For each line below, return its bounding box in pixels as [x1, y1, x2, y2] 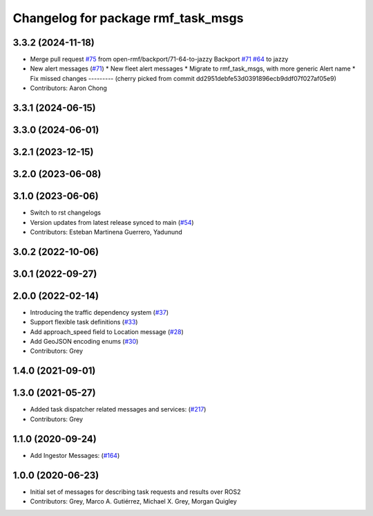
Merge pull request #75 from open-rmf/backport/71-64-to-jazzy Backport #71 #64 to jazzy [30, 55, 289, 64]
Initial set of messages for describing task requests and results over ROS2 [30, 488, 241, 496]
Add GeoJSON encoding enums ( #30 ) [30, 338, 139, 346]
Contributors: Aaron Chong [30, 84, 107, 93]
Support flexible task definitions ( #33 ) [30, 318, 138, 326]
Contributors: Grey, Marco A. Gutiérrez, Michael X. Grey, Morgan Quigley [30, 497, 238, 505]
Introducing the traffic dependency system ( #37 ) [30, 308, 169, 316]
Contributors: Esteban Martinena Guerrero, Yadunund [30, 228, 182, 236]
